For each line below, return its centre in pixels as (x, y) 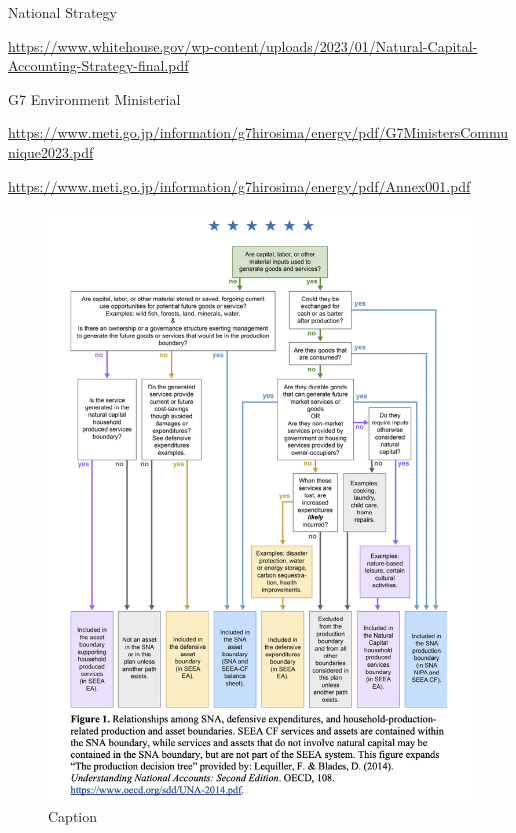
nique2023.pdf (51, 151)
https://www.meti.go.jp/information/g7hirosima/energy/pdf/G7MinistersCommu (258, 132)
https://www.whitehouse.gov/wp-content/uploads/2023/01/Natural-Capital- (243, 45)
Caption (73, 816)
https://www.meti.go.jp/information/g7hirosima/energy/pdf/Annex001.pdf (239, 185)
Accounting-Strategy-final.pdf (98, 65)
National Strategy (62, 12)
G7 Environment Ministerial (94, 98)
